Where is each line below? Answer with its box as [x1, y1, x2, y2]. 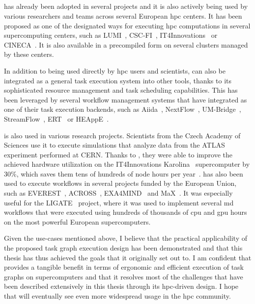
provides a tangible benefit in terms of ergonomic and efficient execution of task [4, 262, 244, 272]
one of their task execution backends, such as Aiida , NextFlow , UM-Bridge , [4, 104, 241, 114]
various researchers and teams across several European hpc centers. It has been [4, 10, 242, 21]
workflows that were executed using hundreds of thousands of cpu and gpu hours [4, 207, 247, 217]
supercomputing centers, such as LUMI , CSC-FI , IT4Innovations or [4, 30, 218, 40]
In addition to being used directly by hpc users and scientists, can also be [4, 65, 226, 76]
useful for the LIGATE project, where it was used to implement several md [4, 197, 234, 207]
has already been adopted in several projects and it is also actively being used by [4, 1, 248, 11]
